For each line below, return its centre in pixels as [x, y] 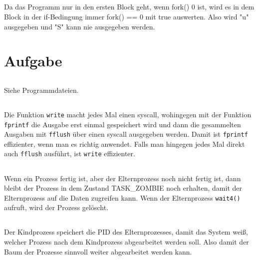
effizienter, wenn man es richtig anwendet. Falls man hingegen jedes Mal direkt [125, 143]
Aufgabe [33, 61]
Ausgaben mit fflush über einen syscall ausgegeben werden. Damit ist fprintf [126, 134]
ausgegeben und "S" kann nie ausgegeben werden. [80, 26]
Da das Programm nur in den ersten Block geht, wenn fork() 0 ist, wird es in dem [129, 7]
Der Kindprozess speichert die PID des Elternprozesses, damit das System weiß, [126, 232]
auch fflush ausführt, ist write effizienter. [70, 153]
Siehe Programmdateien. [41, 90]
